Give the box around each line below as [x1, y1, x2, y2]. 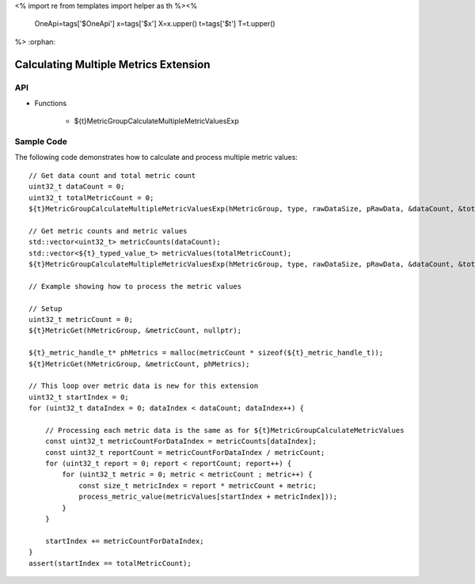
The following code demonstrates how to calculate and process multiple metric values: [14, 153, 298, 162]
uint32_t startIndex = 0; [28, 392, 130, 401]
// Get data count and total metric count [28, 171, 196, 180]
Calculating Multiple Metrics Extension [14, 58, 211, 71]
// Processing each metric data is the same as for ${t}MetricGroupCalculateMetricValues [44, 426, 405, 434]
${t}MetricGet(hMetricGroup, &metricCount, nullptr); [28, 326, 241, 336]
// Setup [28, 304, 63, 313]
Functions [34, 98, 67, 108]
